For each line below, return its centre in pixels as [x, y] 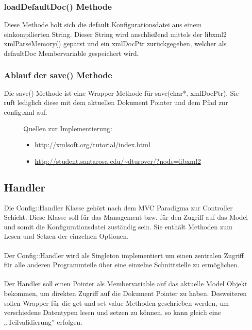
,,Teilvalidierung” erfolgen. [43, 321]
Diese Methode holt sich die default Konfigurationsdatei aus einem [103, 25]
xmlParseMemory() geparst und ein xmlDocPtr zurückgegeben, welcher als [115, 43]
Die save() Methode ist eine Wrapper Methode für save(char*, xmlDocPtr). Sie [121, 93]
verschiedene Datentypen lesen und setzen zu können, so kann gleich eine [112, 312]
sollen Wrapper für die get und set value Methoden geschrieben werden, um [117, 303]
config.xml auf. [26, 112]
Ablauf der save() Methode [58, 75]
